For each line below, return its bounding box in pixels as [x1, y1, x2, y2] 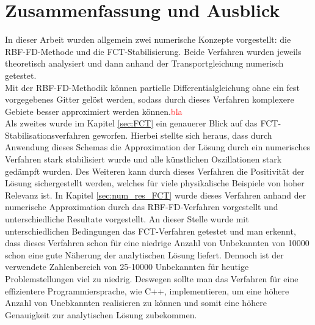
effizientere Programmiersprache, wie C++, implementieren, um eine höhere [5, 284, 289, 297]
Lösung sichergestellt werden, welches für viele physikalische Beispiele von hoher [5, 177, 305, 189]
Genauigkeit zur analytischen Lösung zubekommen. [5, 308, 197, 321]
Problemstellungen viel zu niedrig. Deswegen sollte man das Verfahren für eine [5, 272, 299, 285]
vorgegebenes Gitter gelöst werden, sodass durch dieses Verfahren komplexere [5, 93, 294, 106]
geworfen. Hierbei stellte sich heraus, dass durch [92, 128, 272, 141]
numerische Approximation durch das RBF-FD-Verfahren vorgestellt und [5, 200, 278, 213]
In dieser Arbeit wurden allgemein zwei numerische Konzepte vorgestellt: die [5, 33, 291, 46]
